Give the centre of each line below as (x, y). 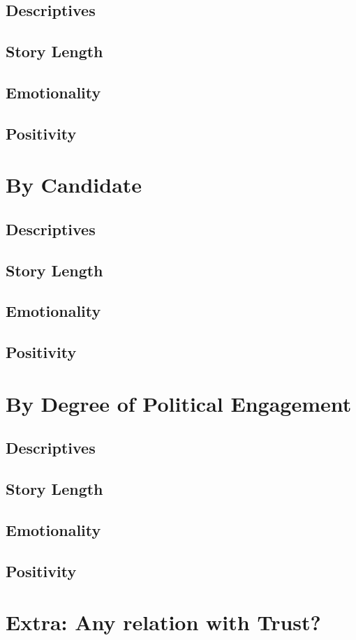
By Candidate (74, 185)
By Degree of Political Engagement (179, 403)
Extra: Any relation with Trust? (163, 622)
